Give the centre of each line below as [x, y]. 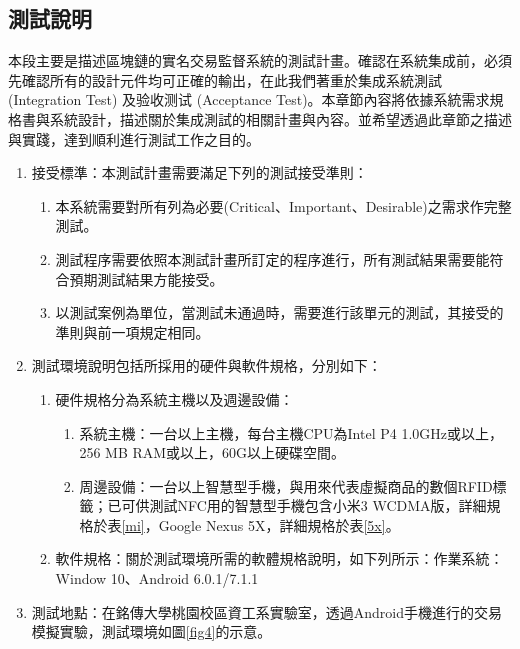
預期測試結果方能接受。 [146, 278]
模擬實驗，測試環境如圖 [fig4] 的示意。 [151, 631]
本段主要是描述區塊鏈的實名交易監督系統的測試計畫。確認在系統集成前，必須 [260, 60]
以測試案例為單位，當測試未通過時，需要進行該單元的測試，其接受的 [279, 312]
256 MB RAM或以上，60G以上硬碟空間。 [212, 452]
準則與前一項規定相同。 [132, 331]
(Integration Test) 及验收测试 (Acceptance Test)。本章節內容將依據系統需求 [249, 99]
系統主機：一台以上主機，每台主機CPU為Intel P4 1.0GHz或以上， [291, 432]
